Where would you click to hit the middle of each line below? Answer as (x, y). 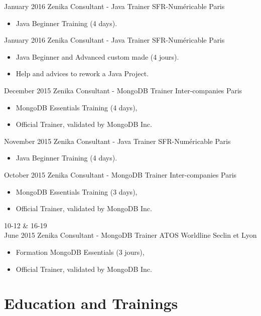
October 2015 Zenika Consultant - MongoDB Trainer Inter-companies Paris (120, 174)
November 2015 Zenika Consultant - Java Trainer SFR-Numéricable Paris (117, 141)
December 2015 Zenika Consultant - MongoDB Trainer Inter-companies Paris (123, 90)
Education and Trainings (91, 303)
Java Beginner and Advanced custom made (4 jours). (97, 56)
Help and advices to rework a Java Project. (82, 73)
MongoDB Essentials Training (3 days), (77, 191)
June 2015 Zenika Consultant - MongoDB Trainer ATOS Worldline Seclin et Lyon (130, 235)
